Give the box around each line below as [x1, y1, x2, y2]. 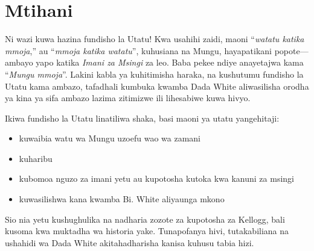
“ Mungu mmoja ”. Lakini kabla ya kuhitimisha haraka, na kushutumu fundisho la [5, 67, 304, 80]
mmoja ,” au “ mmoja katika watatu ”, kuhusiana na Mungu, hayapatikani [5, 44, 272, 57]
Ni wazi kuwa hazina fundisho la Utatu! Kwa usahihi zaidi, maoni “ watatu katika [5, 33, 304, 45]
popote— [274, 44, 309, 57]
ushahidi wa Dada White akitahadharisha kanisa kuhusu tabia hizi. [5, 236, 254, 249]
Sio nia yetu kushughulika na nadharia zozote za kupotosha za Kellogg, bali [5, 212, 285, 225]
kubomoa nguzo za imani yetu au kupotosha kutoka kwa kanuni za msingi [19, 172, 294, 185]
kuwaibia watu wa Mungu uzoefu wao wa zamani [19, 132, 201, 144]
